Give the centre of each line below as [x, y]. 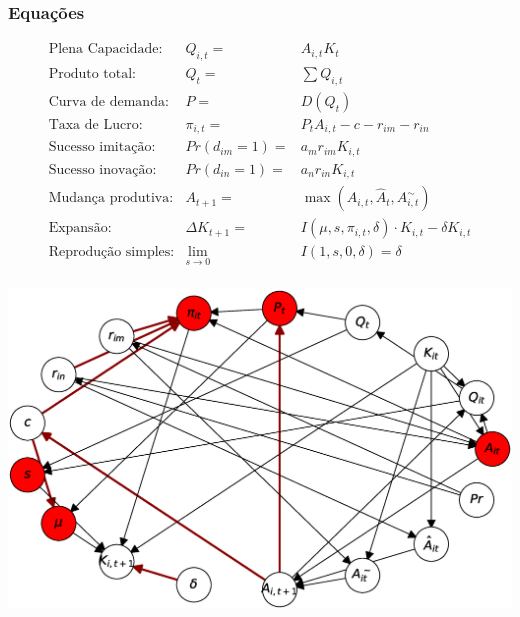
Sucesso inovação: [102, 169]
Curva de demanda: [108, 101]
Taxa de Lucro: [95, 124]
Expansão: [80, 228]
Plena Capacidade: [105, 49]
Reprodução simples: [111, 252]
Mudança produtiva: [111, 198]
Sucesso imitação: [102, 147]
